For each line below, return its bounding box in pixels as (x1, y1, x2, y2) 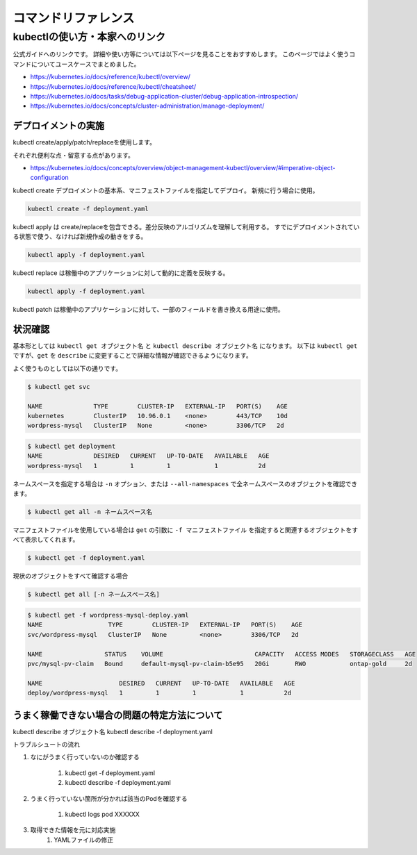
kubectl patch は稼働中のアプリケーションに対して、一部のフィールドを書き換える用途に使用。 (13, 306, 284, 314)
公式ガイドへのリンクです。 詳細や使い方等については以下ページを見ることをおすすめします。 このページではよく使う (13, 50, 350, 58)
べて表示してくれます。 (13, 536, 79, 544)
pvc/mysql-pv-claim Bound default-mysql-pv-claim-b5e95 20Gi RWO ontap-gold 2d (27, 660, 413, 667)
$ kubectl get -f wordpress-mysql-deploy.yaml (27, 611, 189, 619)
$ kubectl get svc (27, 383, 90, 390)
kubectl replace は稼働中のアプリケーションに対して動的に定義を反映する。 (13, 269, 229, 277)
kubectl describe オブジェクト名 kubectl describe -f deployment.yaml (13, 727, 213, 736)
